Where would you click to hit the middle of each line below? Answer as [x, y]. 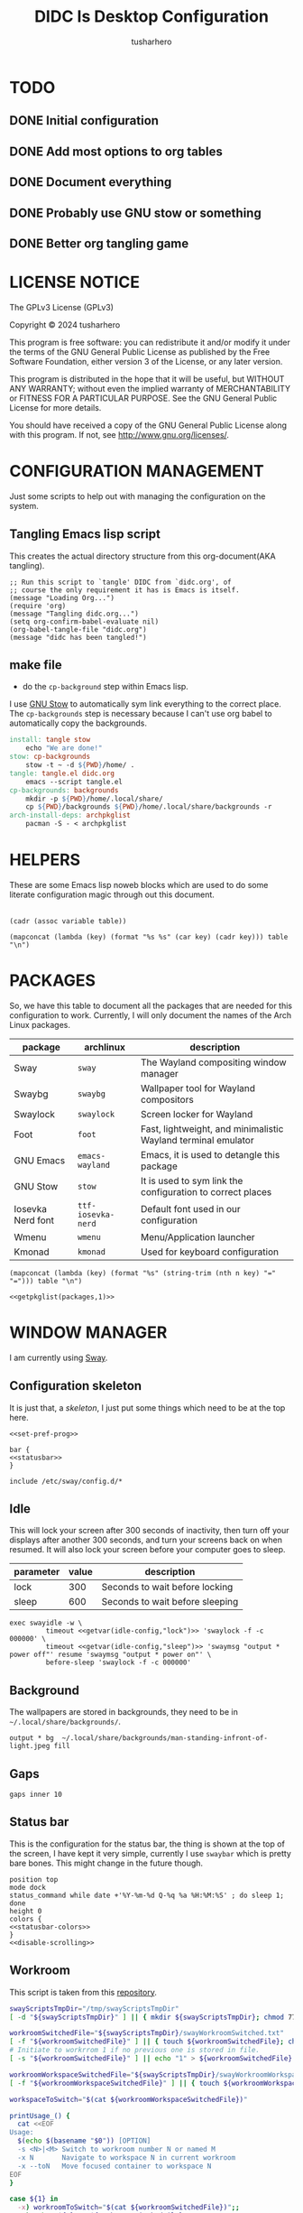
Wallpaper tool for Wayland [198, 1088]
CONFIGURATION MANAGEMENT [137, 472]
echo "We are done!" [64, 748]
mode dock [28, 1887]
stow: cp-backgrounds [50, 757]
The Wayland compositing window [214, 1062]
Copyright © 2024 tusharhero [65, 324]
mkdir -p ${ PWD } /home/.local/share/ [95, 799]
